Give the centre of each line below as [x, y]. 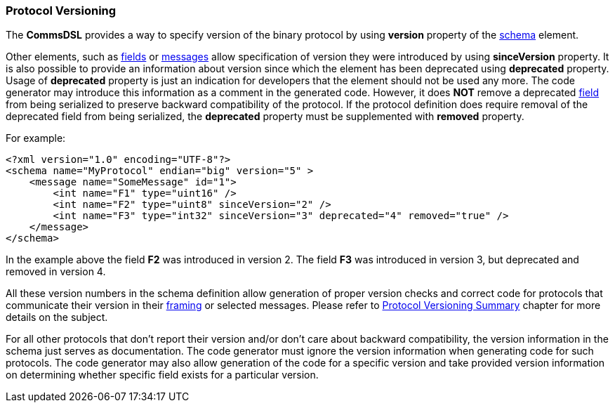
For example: [36, 138]
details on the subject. [57, 317]
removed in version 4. [56, 272]
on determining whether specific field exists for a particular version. [162, 375]
